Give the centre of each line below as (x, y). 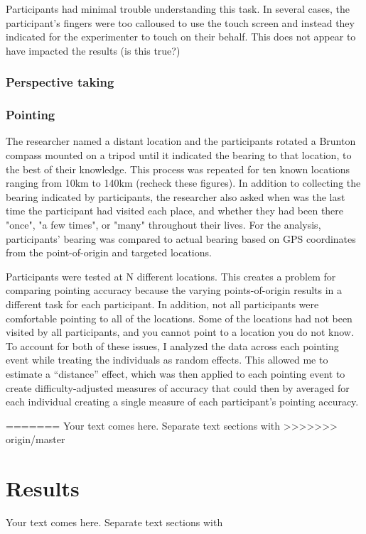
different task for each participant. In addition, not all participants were (162, 304)
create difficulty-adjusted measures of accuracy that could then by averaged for (178, 387)
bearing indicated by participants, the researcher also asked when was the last (176, 196)
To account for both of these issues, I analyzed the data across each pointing (172, 345)
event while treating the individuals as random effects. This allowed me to (167, 360)
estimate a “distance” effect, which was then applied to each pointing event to (176, 373)
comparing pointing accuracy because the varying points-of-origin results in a (174, 290)
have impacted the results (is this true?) (93, 50)
